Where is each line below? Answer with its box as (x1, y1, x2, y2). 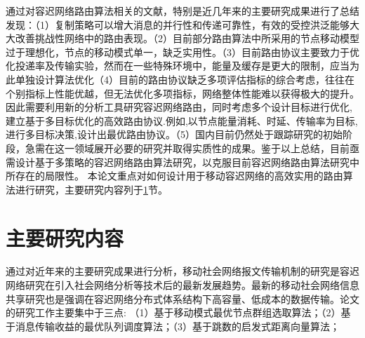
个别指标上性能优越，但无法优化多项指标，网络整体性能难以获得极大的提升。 (6, 86, 359, 100)
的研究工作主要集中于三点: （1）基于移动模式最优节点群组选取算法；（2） (6, 305, 341, 320)
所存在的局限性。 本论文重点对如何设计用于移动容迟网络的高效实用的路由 (6, 168, 343, 183)
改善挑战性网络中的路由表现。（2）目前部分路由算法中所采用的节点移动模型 (15, 31, 359, 46)
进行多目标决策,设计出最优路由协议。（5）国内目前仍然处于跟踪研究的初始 (6, 127, 343, 142)
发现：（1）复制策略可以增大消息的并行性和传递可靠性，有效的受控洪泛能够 (6, 17, 350, 32)
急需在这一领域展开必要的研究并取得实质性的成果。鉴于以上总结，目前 (25, 140, 350, 155)
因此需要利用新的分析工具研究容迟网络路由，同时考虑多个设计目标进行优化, (6, 100, 352, 114)
